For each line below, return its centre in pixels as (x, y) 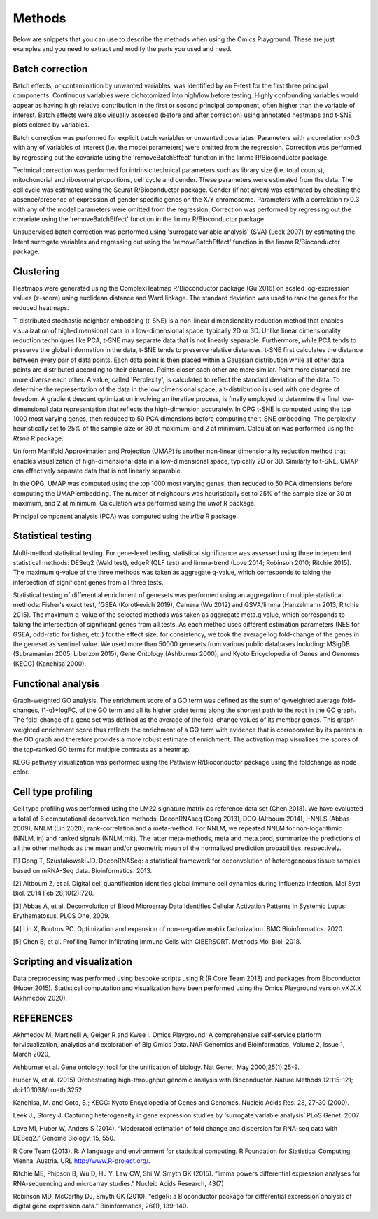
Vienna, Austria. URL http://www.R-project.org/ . (82, 1161)
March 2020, (31, 1054)
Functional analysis (56, 684)
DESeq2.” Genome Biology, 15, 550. (64, 1138)
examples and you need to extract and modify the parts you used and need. (122, 48)
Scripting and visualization (73, 962)
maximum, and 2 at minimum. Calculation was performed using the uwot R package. (134, 503)
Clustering (36, 271)
